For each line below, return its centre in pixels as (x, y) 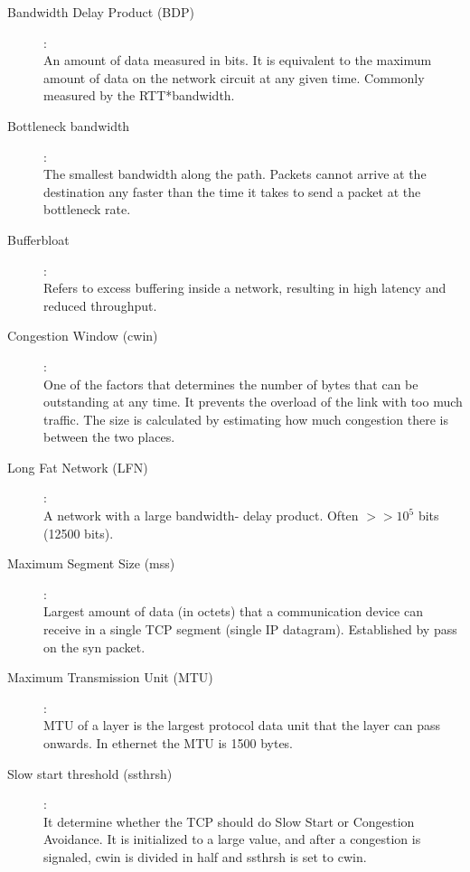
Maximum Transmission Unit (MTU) (110, 677)
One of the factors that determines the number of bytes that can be (231, 384)
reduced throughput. (100, 305)
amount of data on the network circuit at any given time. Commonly (234, 77)
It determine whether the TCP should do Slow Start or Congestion (229, 821)
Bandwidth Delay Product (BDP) (101, 12)
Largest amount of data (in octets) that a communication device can (233, 611)
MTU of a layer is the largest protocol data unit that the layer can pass (242, 725)
